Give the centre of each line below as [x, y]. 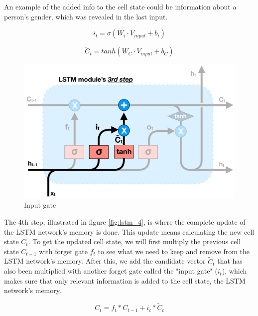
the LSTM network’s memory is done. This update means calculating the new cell [129, 231]
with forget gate [63, 251]
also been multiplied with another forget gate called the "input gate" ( [111, 271]
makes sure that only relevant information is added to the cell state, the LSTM [125, 280]
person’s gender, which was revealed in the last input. [86, 16]
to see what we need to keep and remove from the [174, 251]
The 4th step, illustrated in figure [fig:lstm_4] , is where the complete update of [125, 221]
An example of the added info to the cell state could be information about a [120, 6]
